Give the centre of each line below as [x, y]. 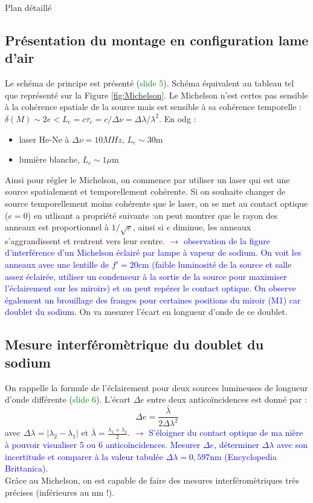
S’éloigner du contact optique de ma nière [226, 433]
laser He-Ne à [44, 139]
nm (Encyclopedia [243, 456]
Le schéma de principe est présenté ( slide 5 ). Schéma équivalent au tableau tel [150, 83]
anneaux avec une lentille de [57, 264]
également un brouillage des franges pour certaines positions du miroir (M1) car [153, 300]
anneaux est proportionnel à [57, 227]
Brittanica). [27, 468]
